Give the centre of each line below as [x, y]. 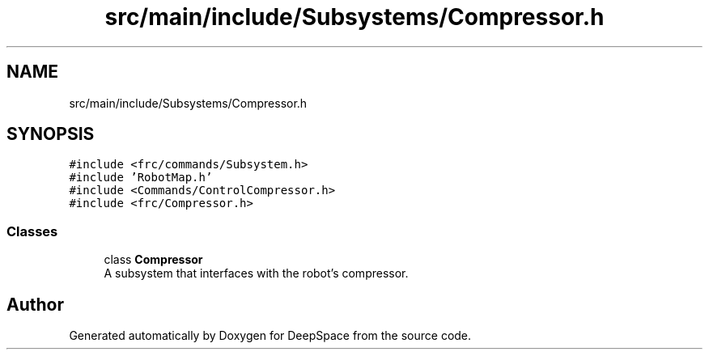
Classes [32, 231]
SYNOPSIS [51, 134]
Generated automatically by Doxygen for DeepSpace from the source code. [270, 336]
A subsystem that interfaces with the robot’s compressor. [256, 273]
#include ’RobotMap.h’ [141, 178]
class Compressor [153, 260]
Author [35, 304]
